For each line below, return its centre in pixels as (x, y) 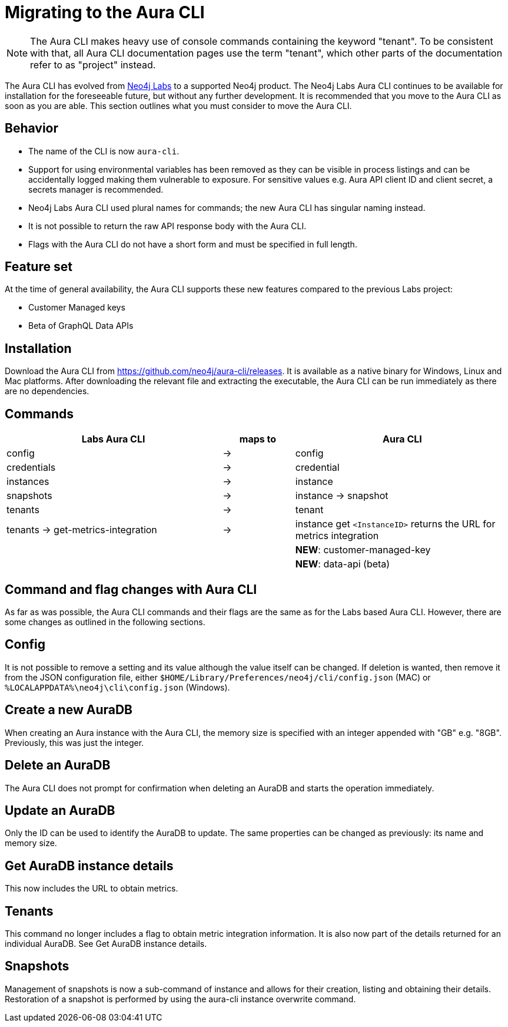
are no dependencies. (47, 391)
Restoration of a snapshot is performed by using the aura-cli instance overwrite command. (180, 999)
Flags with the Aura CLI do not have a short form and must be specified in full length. (193, 244)
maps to (258, 439)
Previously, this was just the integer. (74, 742)
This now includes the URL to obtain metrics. (92, 889)
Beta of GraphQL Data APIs (81, 326)
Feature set (39, 267)
